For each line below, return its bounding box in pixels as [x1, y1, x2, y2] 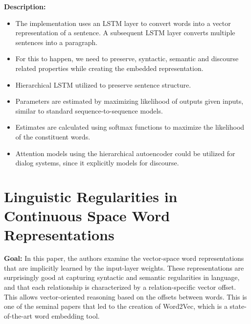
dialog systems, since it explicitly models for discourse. [15, 158, 179, 168]
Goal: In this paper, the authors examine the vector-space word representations [4, 253, 244, 263]
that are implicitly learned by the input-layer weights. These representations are [4, 262, 244, 273]
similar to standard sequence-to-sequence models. [15, 105, 163, 116]
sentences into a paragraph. [15, 37, 98, 47]
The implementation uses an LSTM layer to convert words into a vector [15, 18, 231, 28]
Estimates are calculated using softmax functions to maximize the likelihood [15, 122, 245, 132]
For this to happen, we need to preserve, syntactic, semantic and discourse [15, 53, 239, 64]
